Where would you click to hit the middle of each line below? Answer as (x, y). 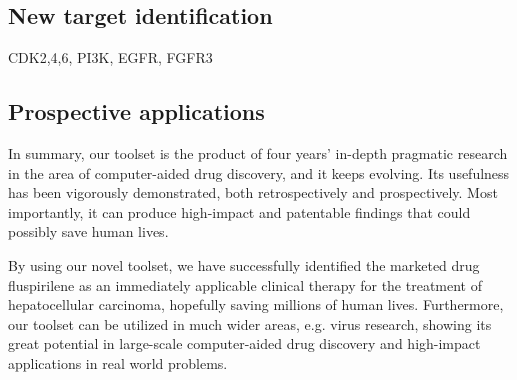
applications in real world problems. (118, 362)
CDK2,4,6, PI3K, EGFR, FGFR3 (110, 57)
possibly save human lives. (88, 231)
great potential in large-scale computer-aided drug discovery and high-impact (244, 343)
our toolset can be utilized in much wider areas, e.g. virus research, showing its (250, 323)
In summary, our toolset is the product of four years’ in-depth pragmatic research (258, 153)
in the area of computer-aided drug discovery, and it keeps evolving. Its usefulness (259, 172)
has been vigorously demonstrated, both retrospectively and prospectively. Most (253, 192)
